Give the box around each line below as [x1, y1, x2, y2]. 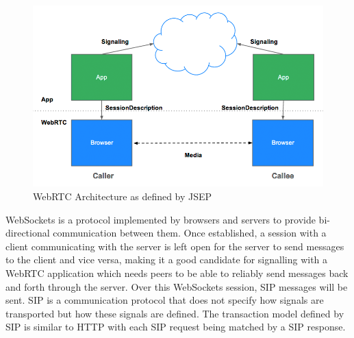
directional [5, 226, 50, 240]
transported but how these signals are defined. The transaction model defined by [5, 306, 344, 320]
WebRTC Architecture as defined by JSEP [33, 189, 212, 203]
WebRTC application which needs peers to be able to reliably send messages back [5, 265, 349, 280]
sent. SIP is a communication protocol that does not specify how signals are [5, 293, 324, 307]
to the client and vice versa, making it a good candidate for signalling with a [5, 252, 328, 267]
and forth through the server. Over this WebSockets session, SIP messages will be [5, 279, 348, 293]
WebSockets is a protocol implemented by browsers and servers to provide [5, 212, 316, 226]
